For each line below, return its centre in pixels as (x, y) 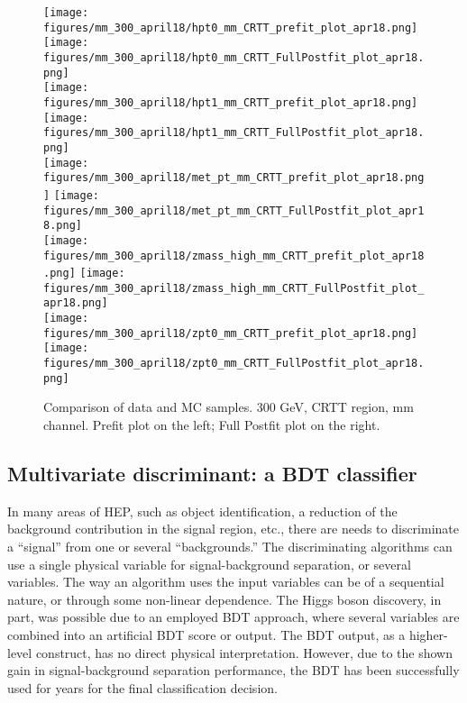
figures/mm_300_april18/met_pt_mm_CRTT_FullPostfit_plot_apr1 (234, 210)
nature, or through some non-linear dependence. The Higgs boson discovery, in (224, 599)
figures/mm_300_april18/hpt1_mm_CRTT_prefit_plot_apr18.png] (231, 102)
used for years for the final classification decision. (142, 687)
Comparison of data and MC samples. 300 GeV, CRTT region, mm (229, 407)
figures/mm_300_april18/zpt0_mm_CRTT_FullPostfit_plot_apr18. (234, 364)
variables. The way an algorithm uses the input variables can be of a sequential (226, 582)
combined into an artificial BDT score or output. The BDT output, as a (206, 634)
